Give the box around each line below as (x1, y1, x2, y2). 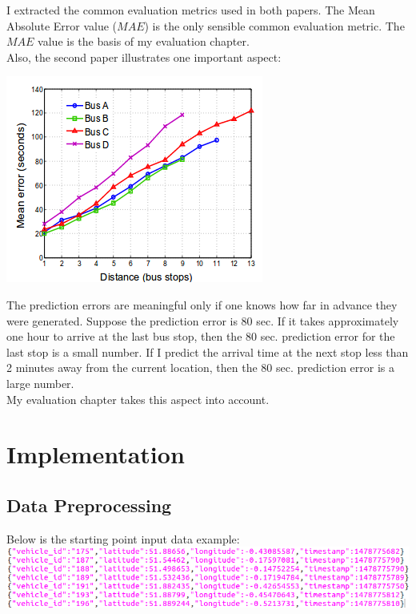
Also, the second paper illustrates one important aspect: (6, 48, 282, 65)
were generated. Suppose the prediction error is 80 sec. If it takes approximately (6, 312, 399, 329)
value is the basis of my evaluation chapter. (38, 33, 250, 50)
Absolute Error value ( (6, 17, 118, 34)
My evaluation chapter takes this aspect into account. (6, 390, 270, 407)
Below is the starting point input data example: (6, 530, 240, 547)
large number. (6, 374, 74, 391)
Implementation (6, 438, 185, 471)
